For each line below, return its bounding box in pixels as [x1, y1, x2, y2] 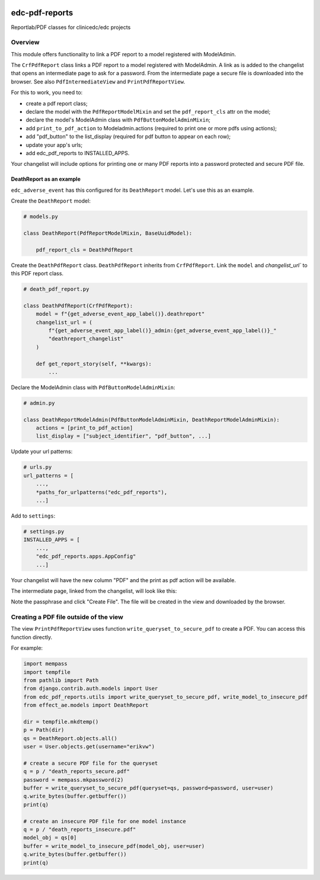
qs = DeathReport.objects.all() [23, 735, 118, 741]
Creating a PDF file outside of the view [11, 613, 124, 621]
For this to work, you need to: [11, 89, 83, 96]
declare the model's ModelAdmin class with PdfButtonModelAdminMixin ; [25, 116, 210, 124]
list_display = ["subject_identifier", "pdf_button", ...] [36, 433, 212, 439]
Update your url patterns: [11, 448, 73, 455]
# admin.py [23, 400, 55, 406]
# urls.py [23, 464, 52, 471]
